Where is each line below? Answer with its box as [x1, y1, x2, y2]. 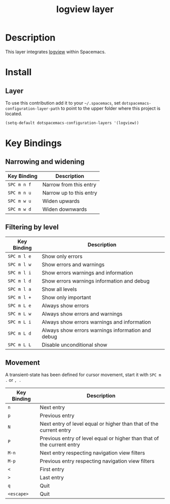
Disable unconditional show [41, 341, 108, 348]
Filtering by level [5, 223, 59, 232]
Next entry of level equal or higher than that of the [39, 421, 158, 428]
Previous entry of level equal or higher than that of [39, 435, 159, 442]
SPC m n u [8, 190, 31, 196]
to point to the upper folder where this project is [60, 105, 161, 111]
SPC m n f [8, 181, 31, 188]
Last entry [39, 474, 64, 481]
